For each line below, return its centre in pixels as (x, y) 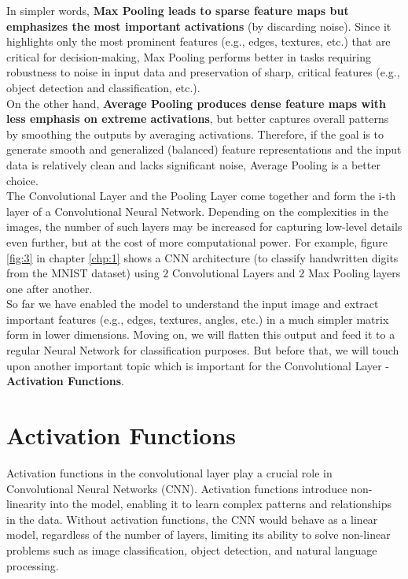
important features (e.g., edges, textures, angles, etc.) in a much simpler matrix (198, 319)
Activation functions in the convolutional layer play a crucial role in (169, 472)
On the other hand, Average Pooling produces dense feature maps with (196, 103)
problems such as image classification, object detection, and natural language (192, 549)
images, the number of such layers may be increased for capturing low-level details (204, 226)
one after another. (50, 288)
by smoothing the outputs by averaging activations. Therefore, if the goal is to (195, 134)
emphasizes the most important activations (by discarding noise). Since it (199, 26)
